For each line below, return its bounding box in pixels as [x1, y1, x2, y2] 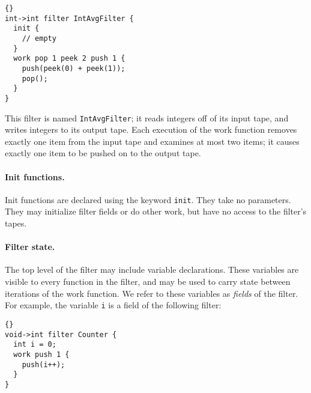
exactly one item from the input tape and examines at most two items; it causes [5, 135, 300, 147]
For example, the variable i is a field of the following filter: [5, 299, 222, 311]
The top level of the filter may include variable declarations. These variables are [5, 263, 299, 276]
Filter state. [5, 240, 55, 253]
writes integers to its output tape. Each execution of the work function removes [5, 123, 297, 136]
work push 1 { [13, 350, 70, 359]
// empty [22, 34, 56, 43]
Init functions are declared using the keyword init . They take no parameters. [5, 193, 291, 206]
